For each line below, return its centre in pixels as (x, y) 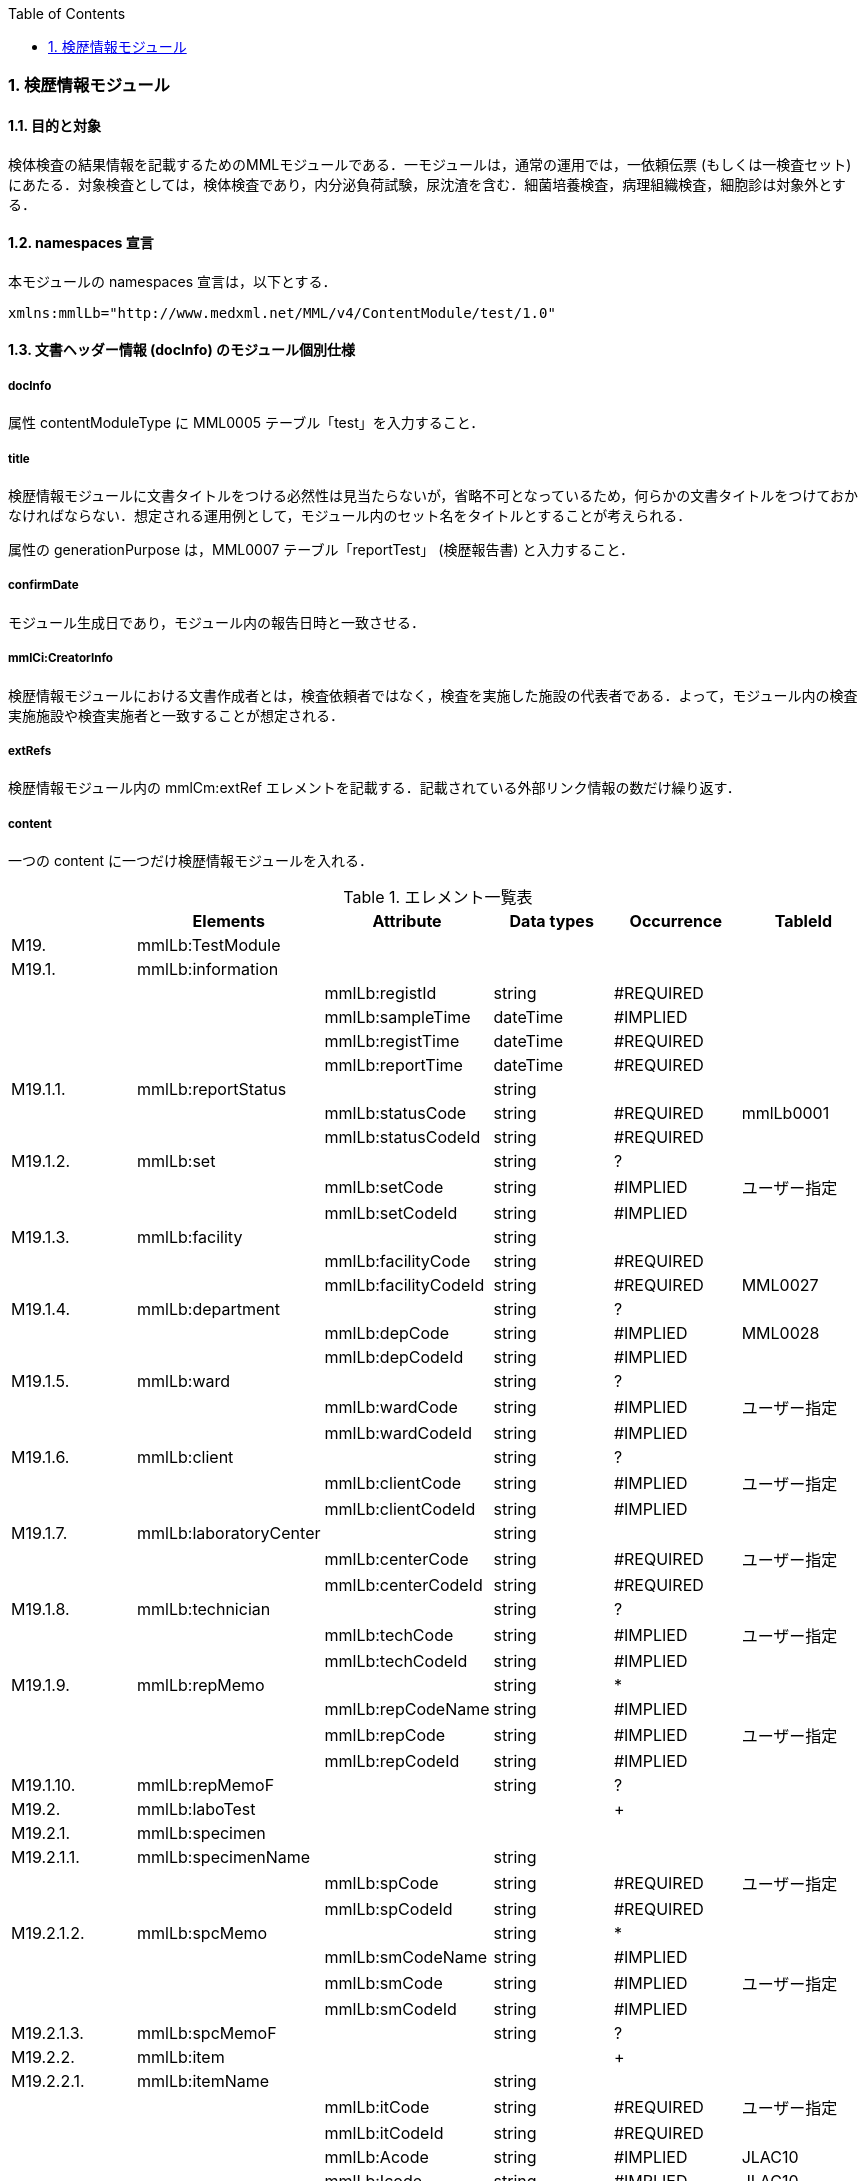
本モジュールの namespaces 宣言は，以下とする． (172, 281)
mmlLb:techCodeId (396, 1661)
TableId (803, 921)
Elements (228, 921)
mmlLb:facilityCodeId (404, 1285)
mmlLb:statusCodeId (402, 1137)
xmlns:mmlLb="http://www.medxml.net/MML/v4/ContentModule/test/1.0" (282, 312)
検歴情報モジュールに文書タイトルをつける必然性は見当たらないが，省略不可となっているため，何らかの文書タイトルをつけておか (433, 495)
